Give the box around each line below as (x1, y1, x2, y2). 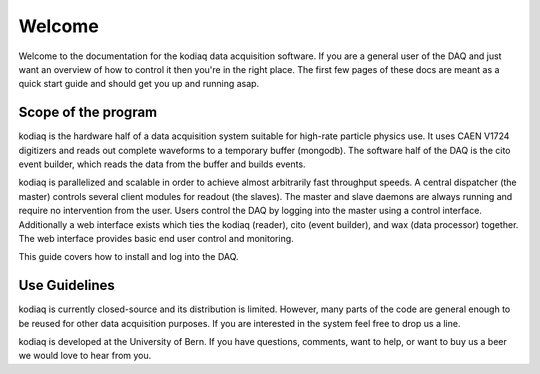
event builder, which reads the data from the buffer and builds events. (18, 158, 306, 170)
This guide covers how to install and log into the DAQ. (18, 251, 239, 263)
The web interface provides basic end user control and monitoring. (18, 232, 294, 244)
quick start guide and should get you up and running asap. (18, 78, 260, 90)
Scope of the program (18, 104, 158, 121)
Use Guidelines (18, 277, 115, 294)
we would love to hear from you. (18, 350, 152, 362)
